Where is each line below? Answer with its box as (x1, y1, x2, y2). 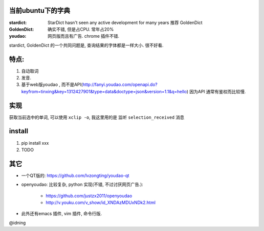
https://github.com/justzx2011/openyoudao (45, 193, 132, 199)
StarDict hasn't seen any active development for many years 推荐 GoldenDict (47, 20, 203, 26)
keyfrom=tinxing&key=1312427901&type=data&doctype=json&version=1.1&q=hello (21, 88, 187, 94)
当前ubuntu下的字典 (9, 6, 70, 15)
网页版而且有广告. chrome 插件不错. (47, 33, 120, 39)
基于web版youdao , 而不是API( (21, 81, 83, 88)
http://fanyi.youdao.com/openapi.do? (82, 81, 157, 88)
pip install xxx (21, 140, 49, 146)
